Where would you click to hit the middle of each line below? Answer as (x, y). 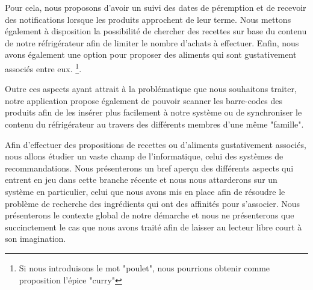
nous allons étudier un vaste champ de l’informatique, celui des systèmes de (144, 156)
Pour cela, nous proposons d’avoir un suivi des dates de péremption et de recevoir (156, 7)
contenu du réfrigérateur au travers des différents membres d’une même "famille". (154, 124)
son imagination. (36, 239)
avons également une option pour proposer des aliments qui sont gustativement (151, 54)
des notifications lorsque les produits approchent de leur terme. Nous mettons (148, 19)
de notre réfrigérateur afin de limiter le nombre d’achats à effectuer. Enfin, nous (152, 42)
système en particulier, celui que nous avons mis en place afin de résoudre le (145, 191)
